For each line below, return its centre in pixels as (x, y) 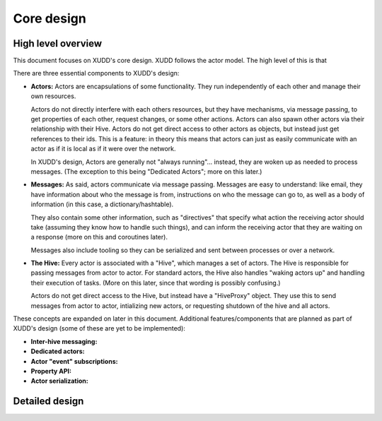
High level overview (58, 43)
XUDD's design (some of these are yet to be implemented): (99, 328)
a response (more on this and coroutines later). (99, 237)
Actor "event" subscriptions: (74, 361)
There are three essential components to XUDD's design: (96, 73)
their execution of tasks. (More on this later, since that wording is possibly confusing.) (156, 283)
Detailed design (48, 402)
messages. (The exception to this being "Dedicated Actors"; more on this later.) (146, 171)
